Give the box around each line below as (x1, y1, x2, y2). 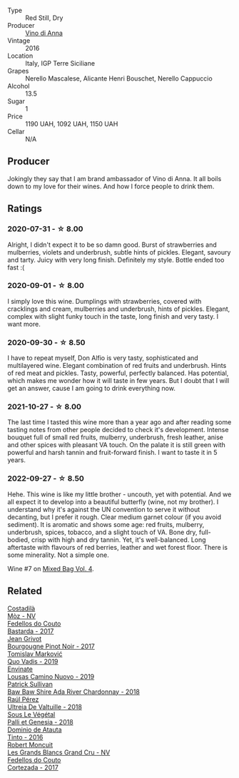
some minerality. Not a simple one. (7, 551, 109, 559)
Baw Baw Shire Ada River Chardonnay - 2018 (7, 687, 141, 696)
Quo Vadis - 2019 (7, 657, 59, 665)
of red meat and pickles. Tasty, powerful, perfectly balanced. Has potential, (7, 369, 229, 377)
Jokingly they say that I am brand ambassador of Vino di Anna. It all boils (7, 174, 222, 183)
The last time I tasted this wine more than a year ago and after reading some (7, 418, 232, 426)
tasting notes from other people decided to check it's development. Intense (7, 426, 229, 434)
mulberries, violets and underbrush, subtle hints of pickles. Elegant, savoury (7, 247, 231, 256)
